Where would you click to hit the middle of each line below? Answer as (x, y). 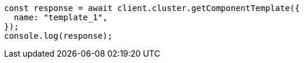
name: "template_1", (61, 17)
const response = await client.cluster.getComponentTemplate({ (152, 8)
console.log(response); (58, 36)
